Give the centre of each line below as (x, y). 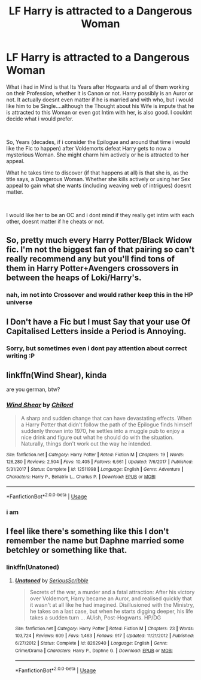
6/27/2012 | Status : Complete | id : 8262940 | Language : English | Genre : (91, 643)
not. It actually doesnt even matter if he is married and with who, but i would (100, 100)
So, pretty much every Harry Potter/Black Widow (99, 240)
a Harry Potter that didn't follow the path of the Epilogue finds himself (106, 425)
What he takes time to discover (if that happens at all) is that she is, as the (97, 173)
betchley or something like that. (67, 550)
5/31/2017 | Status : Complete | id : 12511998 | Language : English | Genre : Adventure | (95, 469)
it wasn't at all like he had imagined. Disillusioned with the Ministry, (112, 604)
